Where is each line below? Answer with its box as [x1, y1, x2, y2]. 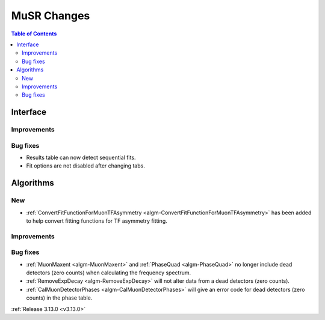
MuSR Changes [11, 9, 90, 22]
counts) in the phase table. [26, 294, 93, 301]
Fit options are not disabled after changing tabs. [26, 162, 146, 169]
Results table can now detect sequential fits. [26, 154, 136, 161]
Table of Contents [11, 30, 57, 37]
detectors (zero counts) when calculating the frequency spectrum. [26, 269, 191, 276]
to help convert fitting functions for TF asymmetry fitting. [26, 217, 168, 225]
